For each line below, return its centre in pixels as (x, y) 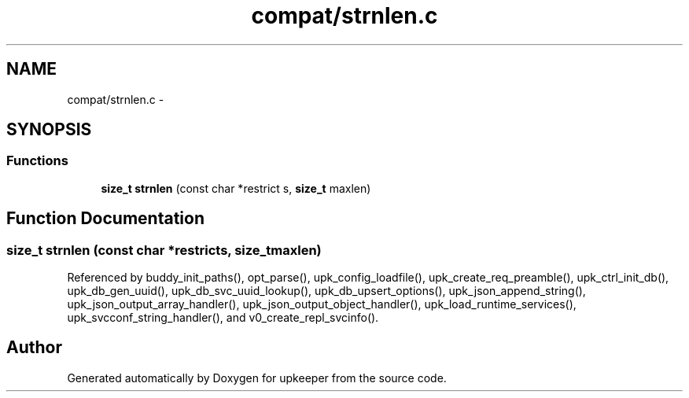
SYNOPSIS (49, 130)
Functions (37, 161)
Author (34, 348)
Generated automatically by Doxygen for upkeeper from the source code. (257, 378)
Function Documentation (105, 219)
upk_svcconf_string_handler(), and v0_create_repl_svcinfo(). (223, 318)
